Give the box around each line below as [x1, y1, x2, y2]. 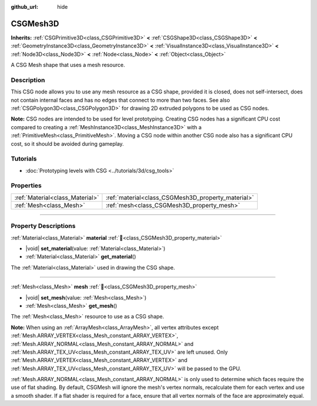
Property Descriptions [11, 222, 76, 230]
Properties [11, 182, 42, 190]
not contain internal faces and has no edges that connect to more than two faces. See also [11, 96, 230, 103]
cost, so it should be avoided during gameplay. [11, 140, 124, 147]
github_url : [11, 4, 38, 10]
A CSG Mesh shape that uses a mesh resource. [11, 62, 126, 69]
